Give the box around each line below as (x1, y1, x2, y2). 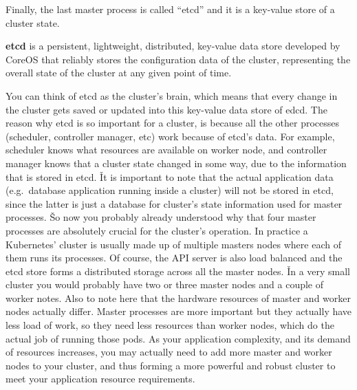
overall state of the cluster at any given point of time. (6, 65, 232, 80)
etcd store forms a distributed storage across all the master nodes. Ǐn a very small (6, 263, 351, 278)
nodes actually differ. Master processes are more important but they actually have (6, 304, 352, 318)
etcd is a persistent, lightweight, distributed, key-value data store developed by (6, 39, 340, 53)
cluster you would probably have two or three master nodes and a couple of (6, 277, 324, 292)
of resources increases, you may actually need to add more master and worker (6, 345, 332, 359)
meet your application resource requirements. (6, 371, 195, 386)
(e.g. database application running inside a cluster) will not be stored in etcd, (6, 183, 334, 197)
